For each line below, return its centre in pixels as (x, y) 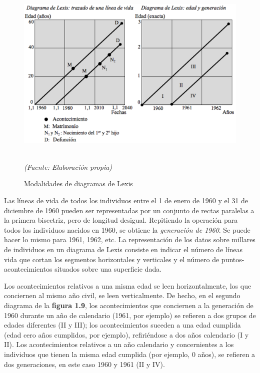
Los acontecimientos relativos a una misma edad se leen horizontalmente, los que (128, 285)
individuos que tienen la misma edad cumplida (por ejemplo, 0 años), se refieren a (130, 354)
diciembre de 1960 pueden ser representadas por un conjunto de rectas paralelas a (129, 210)
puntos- (233, 259)
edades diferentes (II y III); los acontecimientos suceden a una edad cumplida (122, 325)
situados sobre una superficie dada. (108, 269)
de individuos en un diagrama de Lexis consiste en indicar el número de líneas (123, 249)
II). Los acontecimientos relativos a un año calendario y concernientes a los (119, 344)
